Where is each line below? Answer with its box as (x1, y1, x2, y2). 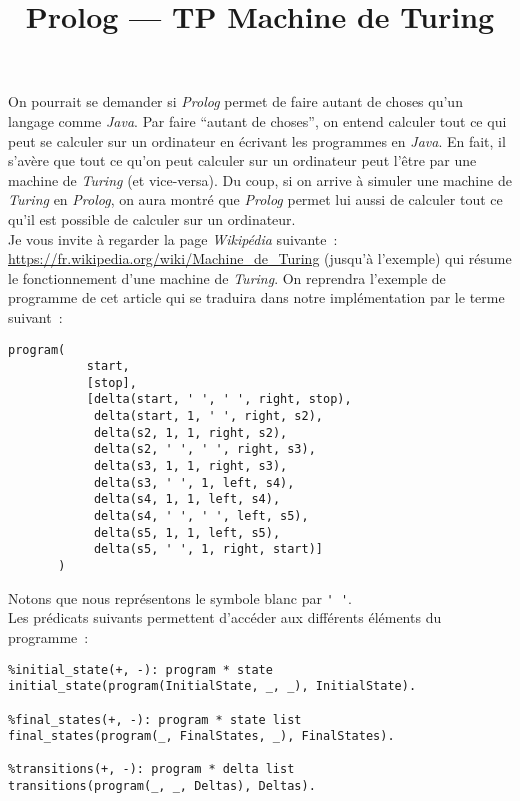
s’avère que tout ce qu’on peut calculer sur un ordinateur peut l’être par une (8, 150, 477, 171)
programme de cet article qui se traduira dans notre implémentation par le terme (8, 287, 505, 308)
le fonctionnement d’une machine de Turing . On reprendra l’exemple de (8, 267, 446, 288)
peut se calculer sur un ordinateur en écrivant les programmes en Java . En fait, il (8, 130, 506, 151)
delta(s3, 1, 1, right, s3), (93, 459, 288, 474)
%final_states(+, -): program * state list (8, 712, 302, 727)
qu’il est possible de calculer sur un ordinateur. (8, 208, 296, 229)
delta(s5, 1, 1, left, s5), (93, 525, 281, 540)
